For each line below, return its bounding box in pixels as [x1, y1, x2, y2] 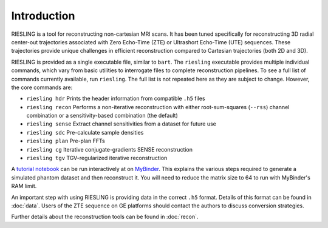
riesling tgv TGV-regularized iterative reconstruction [26, 155, 168, 162]
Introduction [11, 9, 75, 22]
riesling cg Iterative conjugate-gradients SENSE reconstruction [26, 146, 193, 153]
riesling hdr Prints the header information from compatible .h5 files [26, 95, 206, 102]
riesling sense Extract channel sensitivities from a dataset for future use [26, 120, 217, 127]
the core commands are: [11, 84, 73, 91]
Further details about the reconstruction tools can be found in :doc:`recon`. [11, 213, 199, 221]
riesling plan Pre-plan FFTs [26, 137, 106, 145]
